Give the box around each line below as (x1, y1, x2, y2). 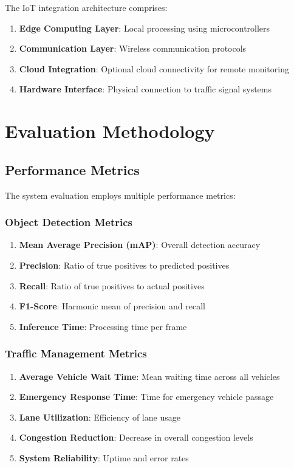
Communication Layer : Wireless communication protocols (19, 42, 247, 55)
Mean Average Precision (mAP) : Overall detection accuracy (19, 238, 261, 251)
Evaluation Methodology (5, 119, 215, 143)
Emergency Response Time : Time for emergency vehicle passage (19, 390, 274, 403)
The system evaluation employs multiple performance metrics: (5, 188, 236, 201)
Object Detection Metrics (5, 215, 132, 230)
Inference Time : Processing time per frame (19, 320, 187, 332)
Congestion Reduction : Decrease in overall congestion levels (19, 431, 253, 444)
